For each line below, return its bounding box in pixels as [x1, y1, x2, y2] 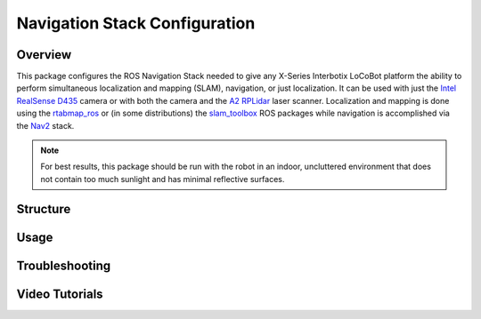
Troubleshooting [16, 258, 111, 273]
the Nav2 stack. [16, 120, 75, 131]
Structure [16, 201, 71, 217]
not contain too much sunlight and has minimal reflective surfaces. [40, 173, 285, 184]
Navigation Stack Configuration [16, 13, 256, 33]
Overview [16, 47, 72, 62]
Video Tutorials [16, 286, 103, 301]
